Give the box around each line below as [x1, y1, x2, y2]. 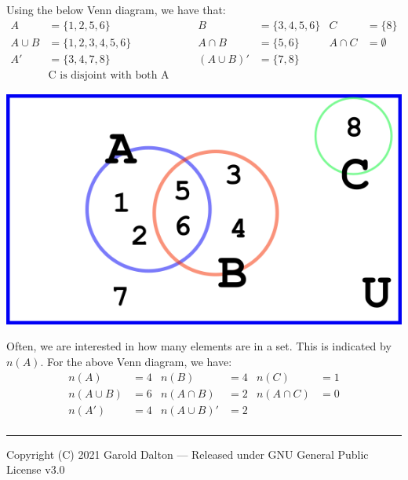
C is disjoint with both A [48, 69, 169, 81]
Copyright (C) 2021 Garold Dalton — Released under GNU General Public [6, 445, 369, 462]
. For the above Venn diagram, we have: [40, 353, 232, 369]
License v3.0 [6, 461, 65, 478]
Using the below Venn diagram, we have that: [6, 2, 226, 17]
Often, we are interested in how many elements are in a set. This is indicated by [6, 338, 392, 354]
